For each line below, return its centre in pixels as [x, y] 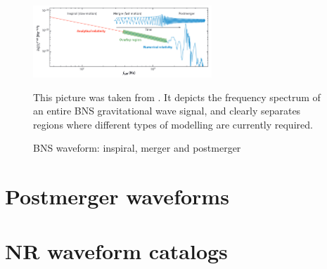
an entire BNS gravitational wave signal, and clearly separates [167, 111]
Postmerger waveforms [117, 196]
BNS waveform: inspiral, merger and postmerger [137, 148]
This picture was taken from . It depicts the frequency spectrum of [177, 97]
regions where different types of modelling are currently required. [173, 124]
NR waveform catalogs [116, 251]
